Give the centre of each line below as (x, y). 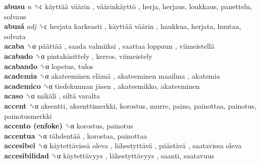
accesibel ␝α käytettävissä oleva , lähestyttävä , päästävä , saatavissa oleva (123, 145)
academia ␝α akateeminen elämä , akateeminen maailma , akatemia (112, 76)
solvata (15, 36)
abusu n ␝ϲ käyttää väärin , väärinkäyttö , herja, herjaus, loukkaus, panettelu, (128, 6)
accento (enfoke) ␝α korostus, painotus (69, 126)
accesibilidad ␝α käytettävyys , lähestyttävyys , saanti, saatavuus (109, 155)
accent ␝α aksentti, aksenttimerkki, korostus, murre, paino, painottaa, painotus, (131, 105)
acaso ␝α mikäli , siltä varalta (52, 96)
